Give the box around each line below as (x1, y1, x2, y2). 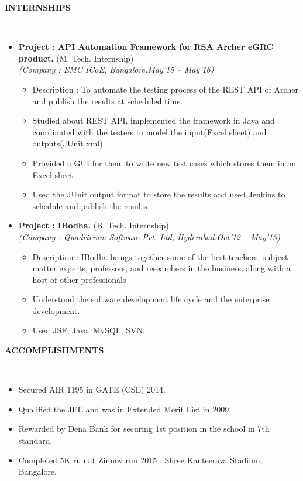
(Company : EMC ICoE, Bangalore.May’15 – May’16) (18, 63, 214, 76)
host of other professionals (32, 273, 126, 285)
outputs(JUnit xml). (32, 137, 105, 149)
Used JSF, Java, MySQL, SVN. (32, 324, 145, 336)
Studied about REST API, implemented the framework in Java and (32, 114, 275, 127)
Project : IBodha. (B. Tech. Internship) (18, 219, 169, 231)
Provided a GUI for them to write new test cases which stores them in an (32, 156, 296, 169)
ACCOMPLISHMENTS (5, 344, 104, 356)
